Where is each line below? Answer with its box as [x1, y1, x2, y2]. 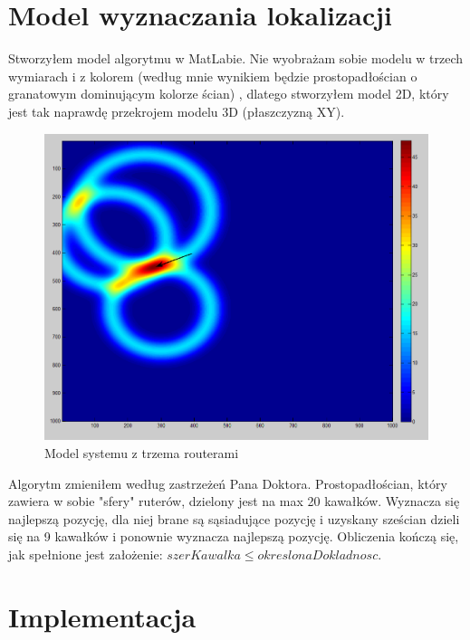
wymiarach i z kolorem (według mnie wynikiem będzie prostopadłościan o [8, 66, 417, 85]
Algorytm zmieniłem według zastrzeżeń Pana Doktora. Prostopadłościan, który [8, 473, 447, 492]
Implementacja [8, 597, 197, 635]
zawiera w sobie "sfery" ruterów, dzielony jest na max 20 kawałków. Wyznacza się [8, 492, 460, 511]
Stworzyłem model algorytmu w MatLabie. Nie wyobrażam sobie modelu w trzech [8, 49, 464, 68]
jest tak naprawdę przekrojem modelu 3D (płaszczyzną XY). [8, 101, 345, 120]
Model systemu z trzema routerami [44, 443, 239, 462]
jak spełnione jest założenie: [8, 544, 163, 563]
